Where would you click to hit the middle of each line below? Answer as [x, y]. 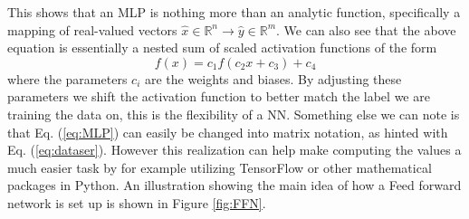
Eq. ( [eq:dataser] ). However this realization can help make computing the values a [234, 150]
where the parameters [67, 78]
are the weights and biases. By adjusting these [273, 78]
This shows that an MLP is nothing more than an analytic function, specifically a [234, 12]
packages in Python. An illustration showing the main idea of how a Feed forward [234, 185]
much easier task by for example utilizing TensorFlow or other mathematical [220, 167]
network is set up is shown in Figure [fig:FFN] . [137, 202]
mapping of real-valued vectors [92, 29]
